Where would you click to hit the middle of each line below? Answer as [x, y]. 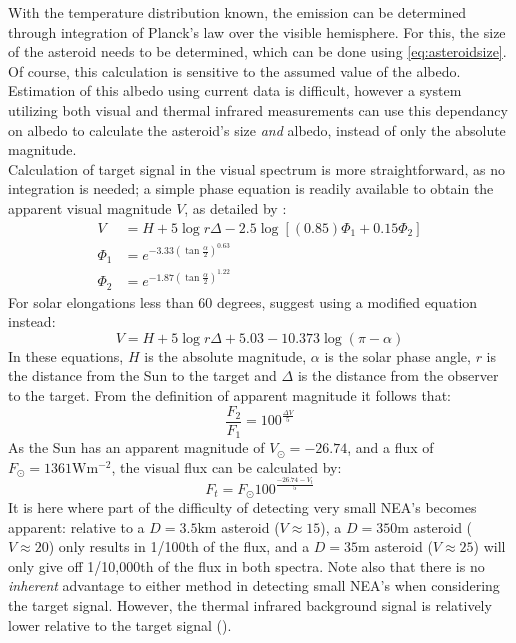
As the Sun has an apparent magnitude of [136, 447]
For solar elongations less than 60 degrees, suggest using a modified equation [243, 301]
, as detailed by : [235, 207]
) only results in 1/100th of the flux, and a [179, 546]
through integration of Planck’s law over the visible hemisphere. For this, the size [257, 31]
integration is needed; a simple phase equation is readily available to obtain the [251, 188]
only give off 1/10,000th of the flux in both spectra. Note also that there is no [246, 565]
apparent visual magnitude [90, 207]
